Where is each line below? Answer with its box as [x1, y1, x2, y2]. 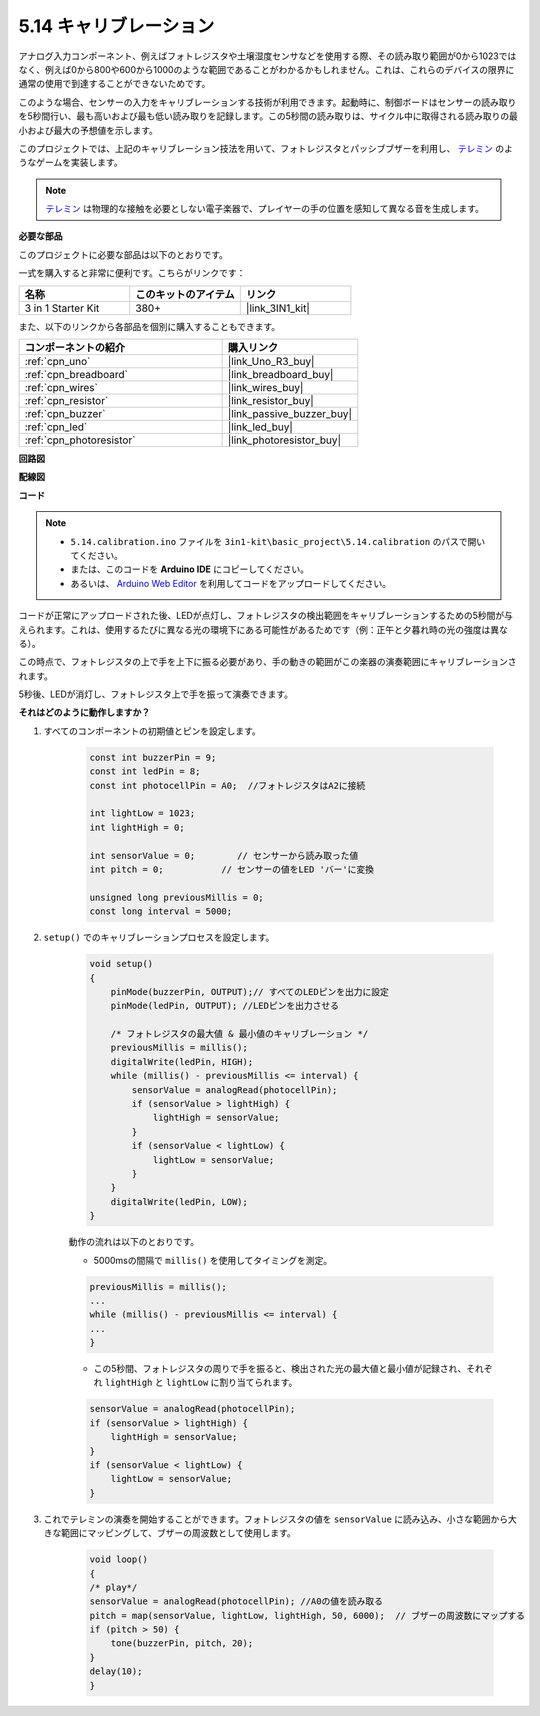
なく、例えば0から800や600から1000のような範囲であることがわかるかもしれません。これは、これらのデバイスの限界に [18, 63, 515, 75]
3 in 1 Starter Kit [24, 301, 100, 315]
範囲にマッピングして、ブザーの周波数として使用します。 [60, 1527, 297, 1539]
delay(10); [89, 1666, 143, 1677]
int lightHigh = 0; [89, 821, 185, 833]
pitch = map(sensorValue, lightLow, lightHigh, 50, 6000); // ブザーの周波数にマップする [89, 1610, 525, 1621]
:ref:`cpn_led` [24, 420, 88, 434]
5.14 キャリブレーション [18, 15, 215, 37]
